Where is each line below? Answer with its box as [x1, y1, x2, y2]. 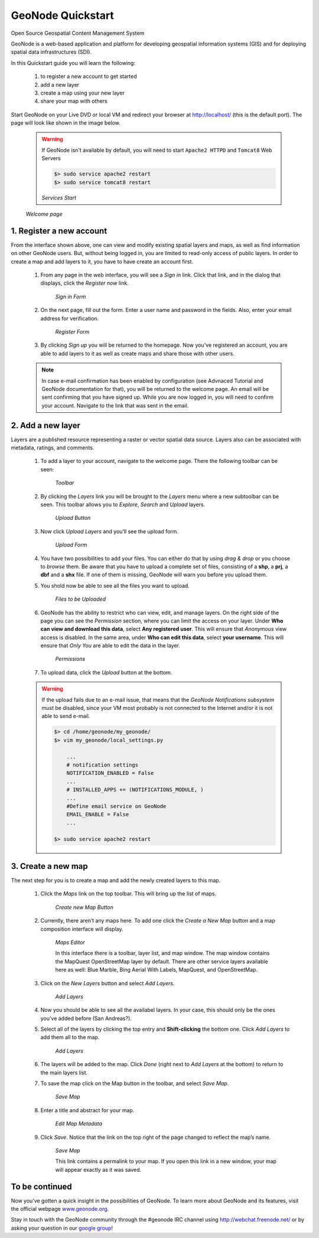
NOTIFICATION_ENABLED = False [66, 770, 154, 777]
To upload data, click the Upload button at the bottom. [40, 669, 172, 676]
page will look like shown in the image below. [11, 119, 121, 126]
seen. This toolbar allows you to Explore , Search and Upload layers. [40, 501, 206, 508]
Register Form [55, 328, 90, 335]
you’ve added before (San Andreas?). [40, 1015, 132, 1022]
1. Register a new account [11, 226, 108, 236]
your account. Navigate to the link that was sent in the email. [41, 402, 189, 409]
